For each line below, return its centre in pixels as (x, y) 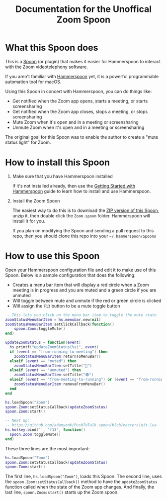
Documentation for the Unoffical (83, 9)
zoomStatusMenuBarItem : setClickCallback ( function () (60, 324)
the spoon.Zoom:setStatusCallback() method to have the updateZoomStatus (81, 482)
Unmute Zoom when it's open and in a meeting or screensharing (78, 127)
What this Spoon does (52, 48)
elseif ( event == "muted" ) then (43, 361)
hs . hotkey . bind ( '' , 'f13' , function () (45, 430)
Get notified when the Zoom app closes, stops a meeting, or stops (80, 111)
